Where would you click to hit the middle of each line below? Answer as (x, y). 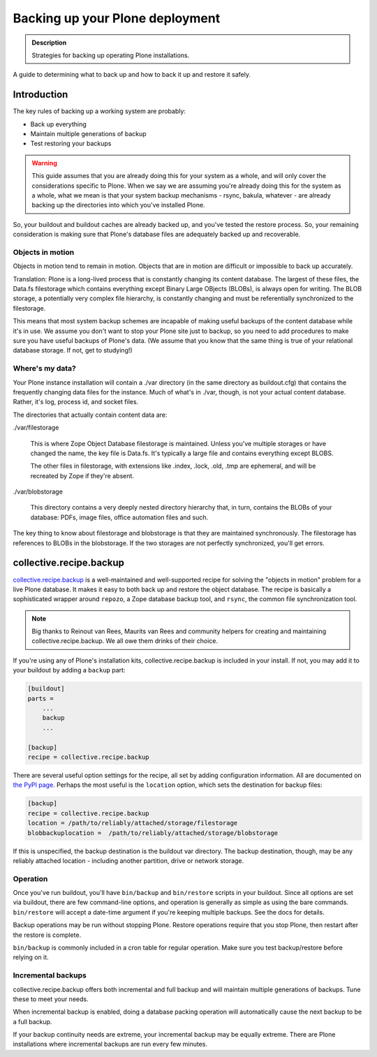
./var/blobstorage (38, 491)
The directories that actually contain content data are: (90, 415)
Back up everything (58, 124)
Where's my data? (44, 369)
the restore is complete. (47, 935)
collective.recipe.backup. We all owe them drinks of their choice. (125, 641)
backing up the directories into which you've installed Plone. (118, 205)
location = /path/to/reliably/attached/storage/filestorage (133, 823)
